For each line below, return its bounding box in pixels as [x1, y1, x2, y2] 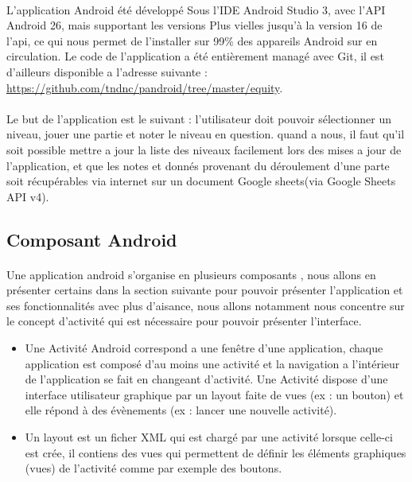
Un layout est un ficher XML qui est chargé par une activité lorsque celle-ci [25, 429, 393, 445]
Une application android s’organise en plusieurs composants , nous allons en [6, 266, 376, 282]
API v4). [6, 188, 49, 204]
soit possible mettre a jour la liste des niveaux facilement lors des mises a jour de [6, 141, 402, 157]
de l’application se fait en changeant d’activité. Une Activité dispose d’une [25, 371, 388, 387]
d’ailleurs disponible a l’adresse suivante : [6, 63, 208, 80]
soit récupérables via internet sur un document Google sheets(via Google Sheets [6, 173, 396, 189]
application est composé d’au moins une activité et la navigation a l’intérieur [25, 355, 400, 371]
